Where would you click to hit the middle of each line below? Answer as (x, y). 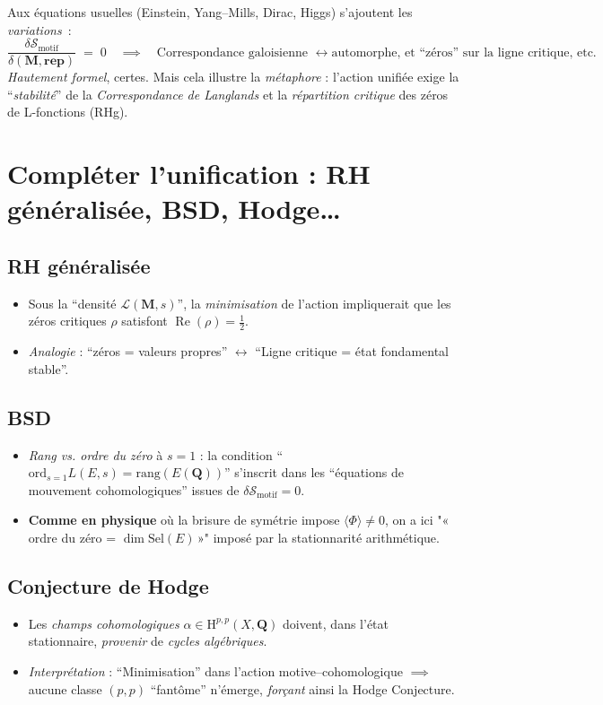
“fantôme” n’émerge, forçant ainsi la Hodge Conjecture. (302, 688)
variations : (39, 29)
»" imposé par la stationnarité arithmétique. (318, 537)
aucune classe (65, 688)
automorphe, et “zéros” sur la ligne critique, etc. (464, 52)
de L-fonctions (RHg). (68, 112)
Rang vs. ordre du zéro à (96, 454)
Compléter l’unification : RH (189, 174)
